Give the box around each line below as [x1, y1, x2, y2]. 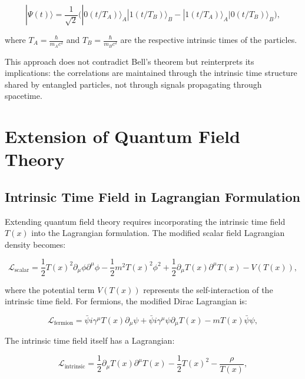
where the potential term [5, 283, 95, 295]
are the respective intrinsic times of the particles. [120, 34, 297, 45]
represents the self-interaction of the [143, 283, 273, 295]
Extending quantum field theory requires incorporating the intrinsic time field [5, 215, 286, 227]
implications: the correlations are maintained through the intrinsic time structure [5, 67, 297, 79]
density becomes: [5, 238, 66, 250]
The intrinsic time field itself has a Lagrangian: [5, 334, 175, 347]
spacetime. [5, 89, 42, 102]
